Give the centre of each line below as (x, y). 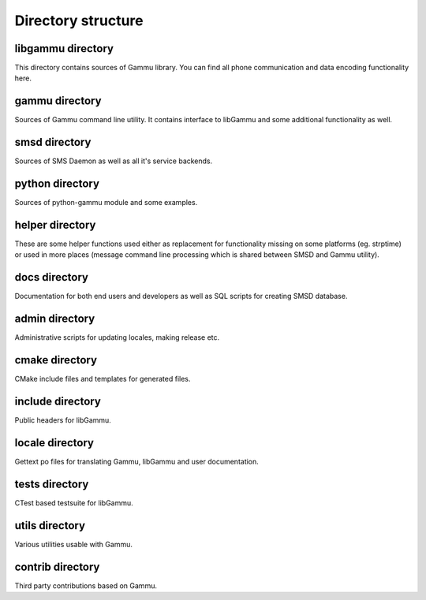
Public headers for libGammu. (63, 420)
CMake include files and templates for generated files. (103, 379)
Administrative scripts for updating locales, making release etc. (117, 337)
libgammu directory (64, 48)
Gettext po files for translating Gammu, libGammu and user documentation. (137, 462)
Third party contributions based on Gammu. (86, 585)
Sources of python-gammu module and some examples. (106, 203)
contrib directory (57, 566)
